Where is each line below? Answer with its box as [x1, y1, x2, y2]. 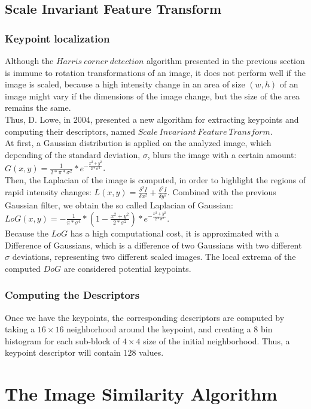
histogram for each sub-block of [5, 334, 120, 347]
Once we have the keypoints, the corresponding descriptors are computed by [5, 311, 285, 323]
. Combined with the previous [167, 185, 276, 198]
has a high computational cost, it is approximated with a [70, 226, 279, 239]
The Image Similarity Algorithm [5, 381, 278, 406]
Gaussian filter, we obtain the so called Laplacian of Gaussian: [5, 198, 233, 211]
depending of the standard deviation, [5, 148, 141, 160]
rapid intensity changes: [5, 185, 92, 198]
